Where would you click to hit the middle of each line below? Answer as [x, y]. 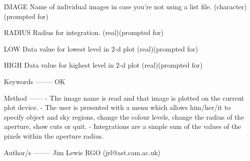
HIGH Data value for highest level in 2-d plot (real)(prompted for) [103, 65]
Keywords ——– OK [35, 81]
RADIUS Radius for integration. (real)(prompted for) [84, 32]
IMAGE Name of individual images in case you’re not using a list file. [108, 6]
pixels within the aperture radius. [54, 135]
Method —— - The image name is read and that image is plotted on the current [124, 98]
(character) [230, 6]
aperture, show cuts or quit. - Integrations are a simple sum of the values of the [123, 126]
